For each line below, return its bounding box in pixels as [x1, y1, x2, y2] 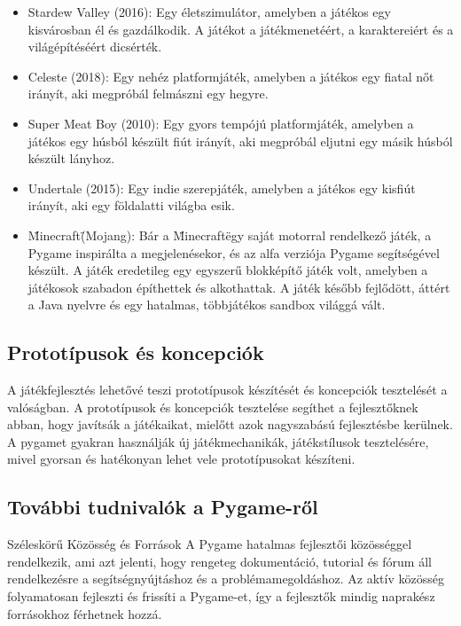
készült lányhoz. [27, 149, 115, 168]
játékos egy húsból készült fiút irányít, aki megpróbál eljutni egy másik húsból [27, 131, 453, 150]
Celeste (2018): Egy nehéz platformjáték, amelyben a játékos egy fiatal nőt [27, 67, 434, 85]
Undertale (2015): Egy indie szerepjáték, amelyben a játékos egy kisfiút [27, 178, 416, 197]
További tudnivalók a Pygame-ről [7, 493, 318, 520]
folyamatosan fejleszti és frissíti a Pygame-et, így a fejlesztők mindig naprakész [7, 587, 435, 606]
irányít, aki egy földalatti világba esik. [27, 196, 235, 215]
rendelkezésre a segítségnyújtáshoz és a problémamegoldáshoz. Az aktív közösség [7, 569, 444, 588]
